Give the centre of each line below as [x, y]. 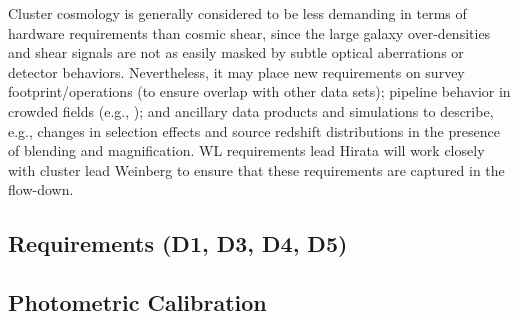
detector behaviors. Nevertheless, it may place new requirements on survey [236, 71]
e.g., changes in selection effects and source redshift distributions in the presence [254, 130]
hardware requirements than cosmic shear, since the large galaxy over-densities [249, 32]
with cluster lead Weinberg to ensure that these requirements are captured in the [256, 169]
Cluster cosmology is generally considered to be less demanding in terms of [237, 13]
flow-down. [41, 189]
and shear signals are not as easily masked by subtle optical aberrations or [236, 52]
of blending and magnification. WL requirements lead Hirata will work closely [246, 150]
